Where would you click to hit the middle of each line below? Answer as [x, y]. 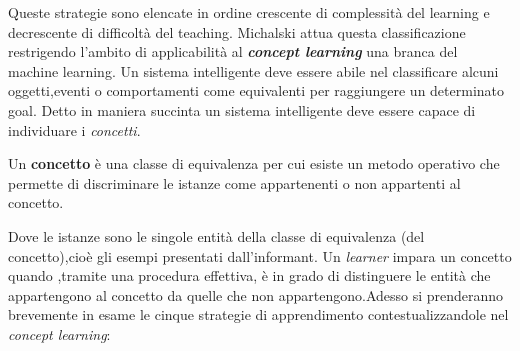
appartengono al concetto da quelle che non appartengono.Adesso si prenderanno [256, 294]
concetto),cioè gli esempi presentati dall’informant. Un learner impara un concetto [260, 255]
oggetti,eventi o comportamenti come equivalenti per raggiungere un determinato [256, 90]
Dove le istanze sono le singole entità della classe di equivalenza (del [216, 235]
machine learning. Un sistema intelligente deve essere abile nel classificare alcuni [253, 70]
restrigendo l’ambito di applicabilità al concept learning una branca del [233, 51]
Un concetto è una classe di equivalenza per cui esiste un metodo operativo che [254, 163]
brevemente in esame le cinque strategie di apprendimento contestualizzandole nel [258, 314]
